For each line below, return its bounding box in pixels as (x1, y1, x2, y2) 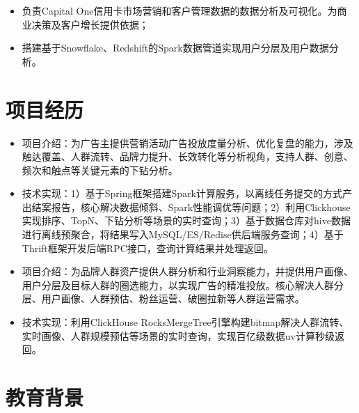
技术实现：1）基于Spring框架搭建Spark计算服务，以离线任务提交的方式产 (22, 186, 352, 201)
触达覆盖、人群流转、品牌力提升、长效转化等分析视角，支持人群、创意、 (22, 149, 353, 164)
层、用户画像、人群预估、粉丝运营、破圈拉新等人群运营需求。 (22, 291, 305, 306)
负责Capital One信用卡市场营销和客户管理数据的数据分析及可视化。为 (22, 3, 337, 17)
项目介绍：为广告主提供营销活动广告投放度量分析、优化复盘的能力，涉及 (22, 135, 353, 150)
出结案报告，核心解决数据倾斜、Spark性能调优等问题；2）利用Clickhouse (22, 199, 351, 214)
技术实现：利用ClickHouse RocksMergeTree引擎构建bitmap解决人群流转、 (22, 315, 349, 329)
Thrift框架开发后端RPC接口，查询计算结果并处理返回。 (22, 240, 273, 255)
